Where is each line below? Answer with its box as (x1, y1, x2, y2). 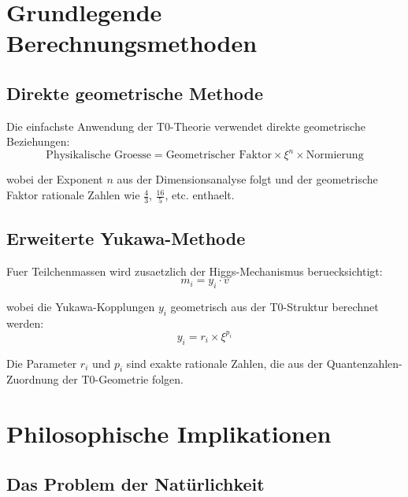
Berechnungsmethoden (6, 27, 258, 59)
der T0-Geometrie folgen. (62, 371, 184, 388)
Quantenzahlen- (326, 354, 402, 371)
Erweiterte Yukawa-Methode (6, 225, 246, 250)
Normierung (306, 150, 364, 161)
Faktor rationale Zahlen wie (6, 187, 140, 203)
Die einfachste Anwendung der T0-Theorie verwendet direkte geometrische (6, 117, 365, 134)
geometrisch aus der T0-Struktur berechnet (170, 298, 379, 314)
